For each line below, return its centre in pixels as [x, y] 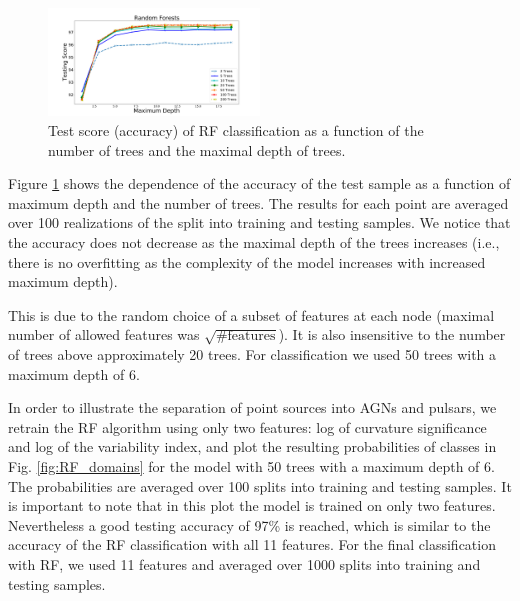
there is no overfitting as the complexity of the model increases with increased [247, 261]
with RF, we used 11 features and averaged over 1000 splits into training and [244, 563]
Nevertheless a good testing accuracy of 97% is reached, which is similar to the [249, 524]
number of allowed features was [104, 334]
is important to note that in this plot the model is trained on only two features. [252, 505]
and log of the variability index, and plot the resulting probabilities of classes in [252, 446]
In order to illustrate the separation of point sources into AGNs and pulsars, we [252, 407]
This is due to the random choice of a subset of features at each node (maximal [251, 314]
